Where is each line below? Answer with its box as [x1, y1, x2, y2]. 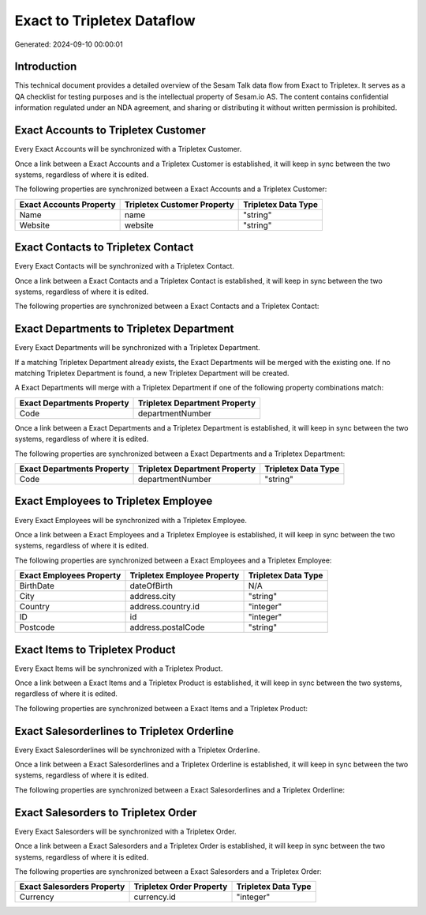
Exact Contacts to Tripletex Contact [14, 241, 194, 254]
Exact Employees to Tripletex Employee [14, 495, 213, 508]
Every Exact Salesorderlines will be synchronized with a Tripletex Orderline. [14, 745, 260, 755]
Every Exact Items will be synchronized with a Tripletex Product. [14, 664, 223, 673]
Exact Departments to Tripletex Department [14, 322, 234, 336]
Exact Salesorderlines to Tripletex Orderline [14, 724, 234, 738]
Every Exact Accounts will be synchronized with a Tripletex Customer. [14, 145, 242, 154]
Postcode [19, 622, 55, 633]
